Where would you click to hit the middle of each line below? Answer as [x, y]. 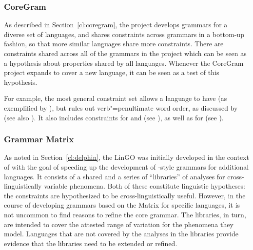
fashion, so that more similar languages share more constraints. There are [114, 44]
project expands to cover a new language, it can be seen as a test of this [112, 72]
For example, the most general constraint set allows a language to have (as [116, 98]
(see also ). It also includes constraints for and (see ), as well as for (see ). [114, 117]
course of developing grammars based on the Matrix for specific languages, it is [122, 205]
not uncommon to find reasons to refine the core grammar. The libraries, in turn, [125, 214]
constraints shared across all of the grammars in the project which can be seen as [125, 53]
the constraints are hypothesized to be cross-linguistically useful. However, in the [125, 195]
